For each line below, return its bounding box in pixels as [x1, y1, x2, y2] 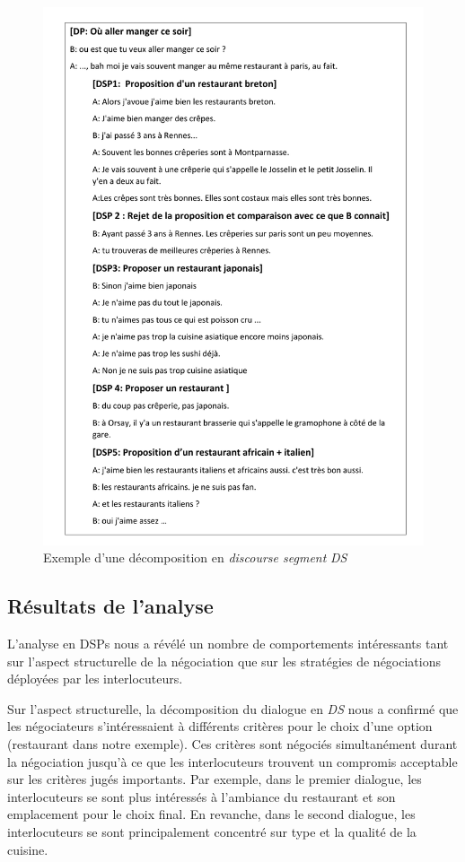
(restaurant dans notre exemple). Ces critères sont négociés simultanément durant [7, 735, 458, 753]
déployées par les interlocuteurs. [7, 669, 183, 688]
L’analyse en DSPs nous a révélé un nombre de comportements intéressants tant [7, 634, 449, 653]
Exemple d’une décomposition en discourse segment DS [43, 548, 347, 567]
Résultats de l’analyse [7, 592, 214, 620]
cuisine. [7, 840, 48, 858]
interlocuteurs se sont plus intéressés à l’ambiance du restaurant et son [7, 787, 396, 805]
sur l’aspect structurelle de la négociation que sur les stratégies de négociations [7, 651, 441, 670]
